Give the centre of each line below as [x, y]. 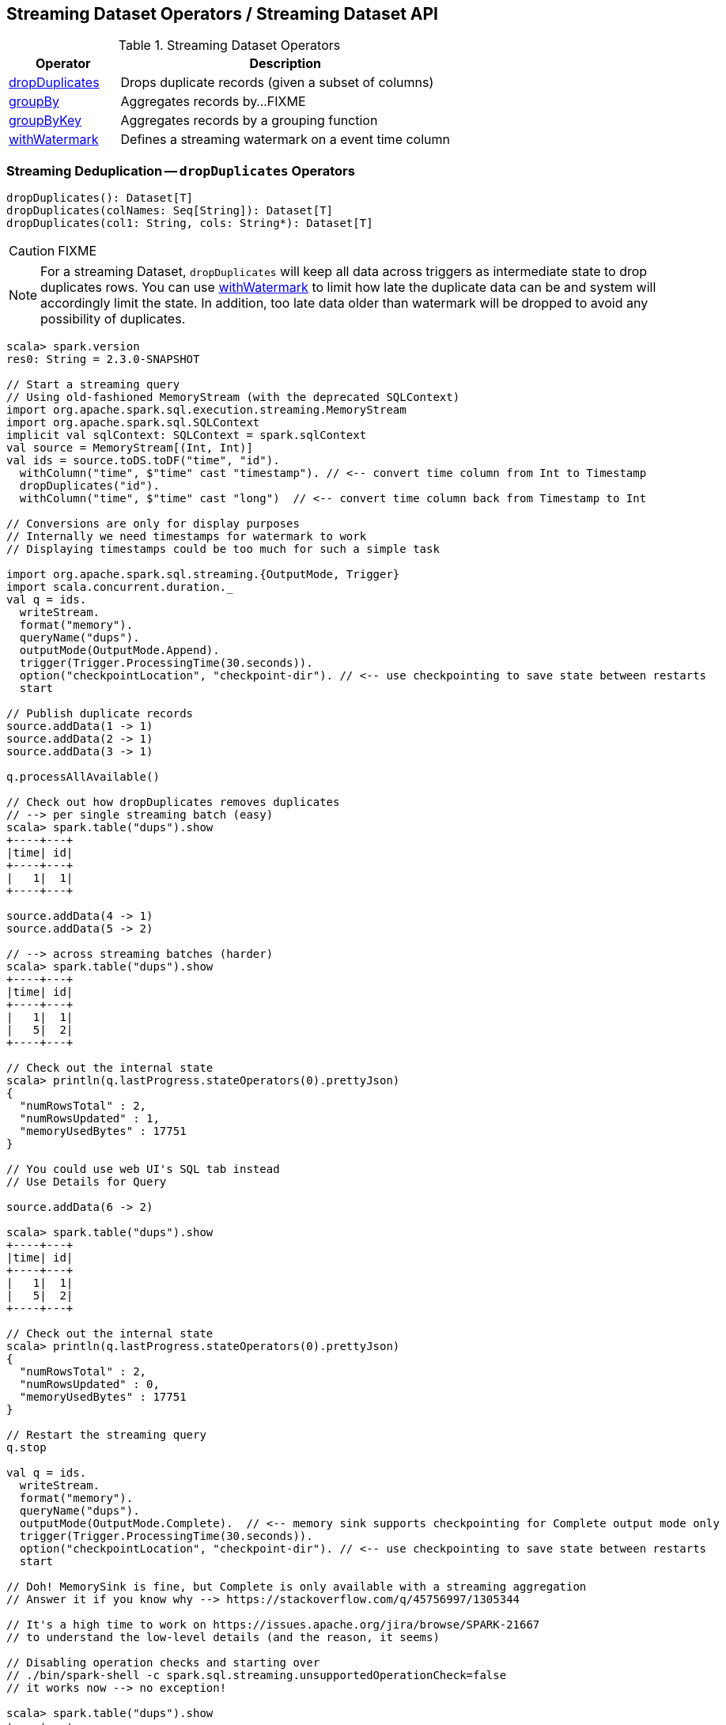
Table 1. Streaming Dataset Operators [229, 45]
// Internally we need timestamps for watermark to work [187, 537]
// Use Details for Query [87, 1182]
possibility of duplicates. [113, 319]
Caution [32, 251]
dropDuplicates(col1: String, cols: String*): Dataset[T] [190, 223]
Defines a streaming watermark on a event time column [285, 140]
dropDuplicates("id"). [89, 486]
